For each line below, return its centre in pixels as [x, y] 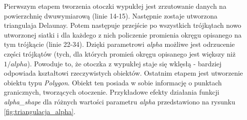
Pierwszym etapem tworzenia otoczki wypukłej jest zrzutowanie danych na [115, 6]
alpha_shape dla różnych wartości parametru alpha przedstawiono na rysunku [120, 101]
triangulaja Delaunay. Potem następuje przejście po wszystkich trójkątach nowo [123, 25]
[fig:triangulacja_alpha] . [40, 111]
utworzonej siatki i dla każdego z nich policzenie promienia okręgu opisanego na [123, 34]
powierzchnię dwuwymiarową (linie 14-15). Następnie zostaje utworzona [111, 15]
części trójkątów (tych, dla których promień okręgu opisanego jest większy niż [120, 53]
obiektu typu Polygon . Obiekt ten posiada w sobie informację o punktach [113, 82]
